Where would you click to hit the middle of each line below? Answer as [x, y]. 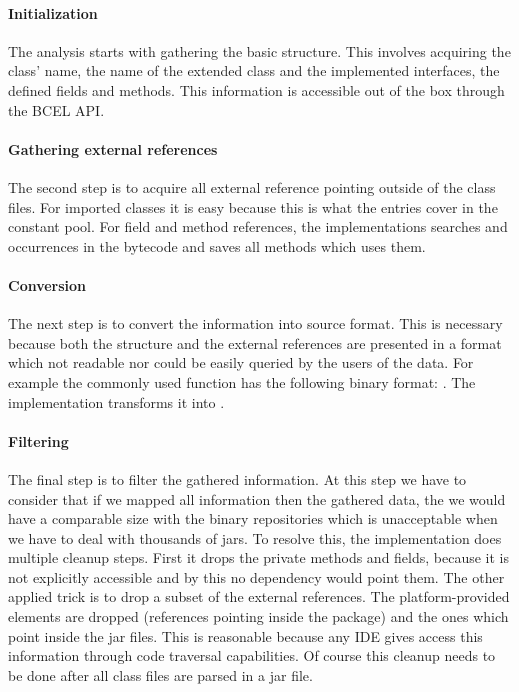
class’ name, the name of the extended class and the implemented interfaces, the [254, 70]
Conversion [47, 284]
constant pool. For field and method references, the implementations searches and [258, 226]
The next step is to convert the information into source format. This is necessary [255, 323]
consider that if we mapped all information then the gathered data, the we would [257, 498]
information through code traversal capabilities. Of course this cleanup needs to [252, 655]
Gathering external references [113, 148]
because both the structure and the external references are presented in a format [255, 342]
